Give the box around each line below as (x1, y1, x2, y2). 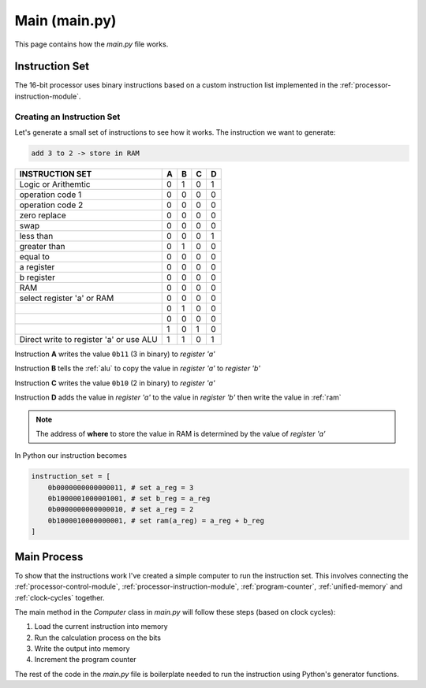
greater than (19, 240, 65, 251)
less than (19, 230, 54, 241)
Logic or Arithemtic (19, 178, 91, 189)
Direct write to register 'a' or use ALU (19, 333, 158, 344)
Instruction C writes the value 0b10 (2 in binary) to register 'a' (14, 378, 216, 388)
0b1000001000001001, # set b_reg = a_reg (47, 494, 211, 504)
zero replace (19, 210, 66, 221)
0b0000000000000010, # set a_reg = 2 (47, 505, 194, 514)
